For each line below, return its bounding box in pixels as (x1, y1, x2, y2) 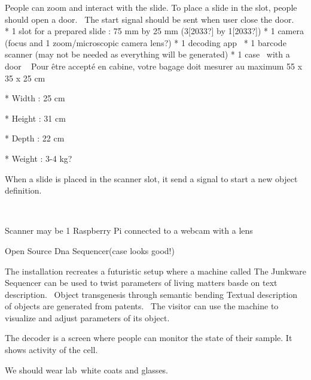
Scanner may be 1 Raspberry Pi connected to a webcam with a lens (5, 224, 253, 237)
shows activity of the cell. (5, 343, 98, 356)
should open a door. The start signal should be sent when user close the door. (5, 13, 294, 25)
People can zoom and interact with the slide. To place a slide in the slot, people (5, 1, 297, 13)
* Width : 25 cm (5, 92, 65, 104)
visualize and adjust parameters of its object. (5, 311, 170, 324)
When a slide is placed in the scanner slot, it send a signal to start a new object (5, 172, 298, 185)
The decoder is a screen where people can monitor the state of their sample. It (5, 331, 292, 344)
